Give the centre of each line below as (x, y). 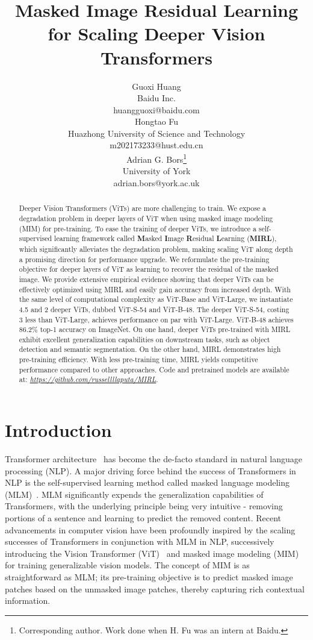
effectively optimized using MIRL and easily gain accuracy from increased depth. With (155, 289)
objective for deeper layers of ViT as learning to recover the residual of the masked (149, 269)
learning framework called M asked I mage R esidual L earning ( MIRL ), (166, 239)
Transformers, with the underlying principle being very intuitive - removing (144, 506)
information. (28, 601)
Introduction (58, 430)
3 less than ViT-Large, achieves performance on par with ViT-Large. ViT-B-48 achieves (156, 319)
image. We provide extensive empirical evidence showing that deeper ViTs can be (146, 279)
